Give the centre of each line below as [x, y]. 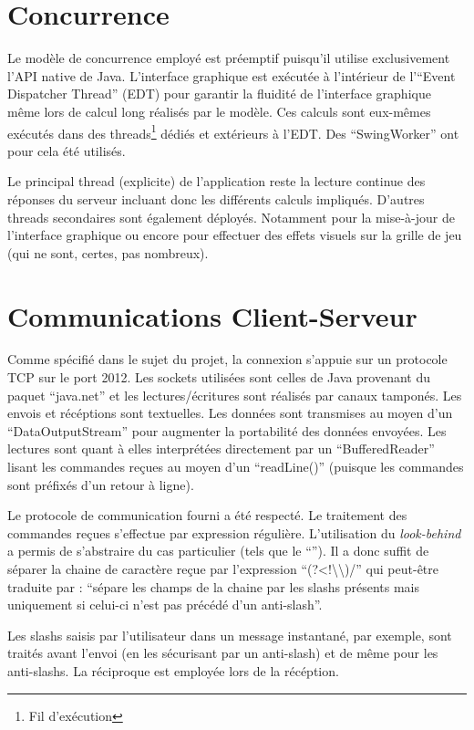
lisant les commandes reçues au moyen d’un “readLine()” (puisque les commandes [236, 466]
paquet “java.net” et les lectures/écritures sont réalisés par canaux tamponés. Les [235, 395]
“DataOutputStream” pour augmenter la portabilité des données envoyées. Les [227, 430]
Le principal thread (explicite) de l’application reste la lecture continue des [216, 181]
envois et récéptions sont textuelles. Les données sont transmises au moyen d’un [230, 413]
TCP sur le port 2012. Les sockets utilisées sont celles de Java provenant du [219, 377]
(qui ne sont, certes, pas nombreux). [108, 252]
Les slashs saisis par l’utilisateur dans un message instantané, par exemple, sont [230, 635]
